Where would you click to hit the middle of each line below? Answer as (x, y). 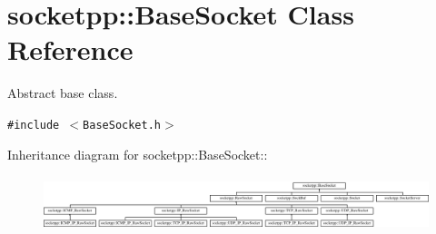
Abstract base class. (63, 93)
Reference (70, 49)
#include (34, 125)
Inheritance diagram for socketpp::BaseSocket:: (138, 154)
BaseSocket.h (122, 125)
